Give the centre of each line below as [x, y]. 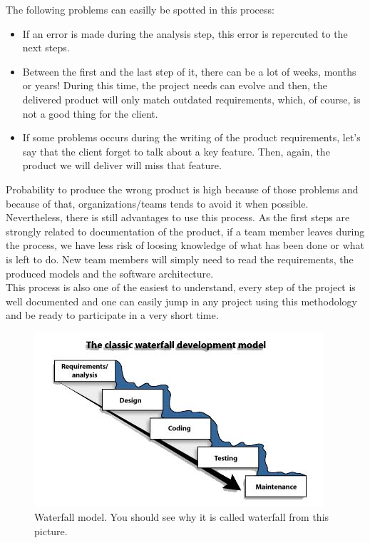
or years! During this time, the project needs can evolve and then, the [175, 85]
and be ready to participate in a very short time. [112, 315]
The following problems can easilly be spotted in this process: [140, 9]
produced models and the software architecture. [110, 273]
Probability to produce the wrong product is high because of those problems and [182, 189]
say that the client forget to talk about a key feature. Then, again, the [176, 151]
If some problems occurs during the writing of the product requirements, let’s [191, 137]
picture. [51, 531]
